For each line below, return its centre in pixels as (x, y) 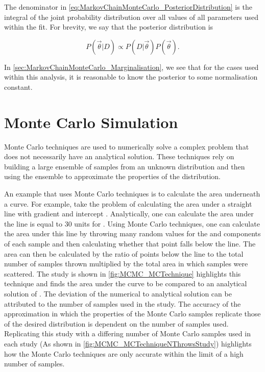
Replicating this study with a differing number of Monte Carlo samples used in (127, 333)
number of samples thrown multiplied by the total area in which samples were (126, 264)
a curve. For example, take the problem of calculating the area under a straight (128, 203)
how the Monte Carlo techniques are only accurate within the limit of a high (124, 353)
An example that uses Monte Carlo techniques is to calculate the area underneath (132, 194)
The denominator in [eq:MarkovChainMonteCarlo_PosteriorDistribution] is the (128, 7)
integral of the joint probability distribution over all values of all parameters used (131, 17)
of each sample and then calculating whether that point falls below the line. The (130, 244)
